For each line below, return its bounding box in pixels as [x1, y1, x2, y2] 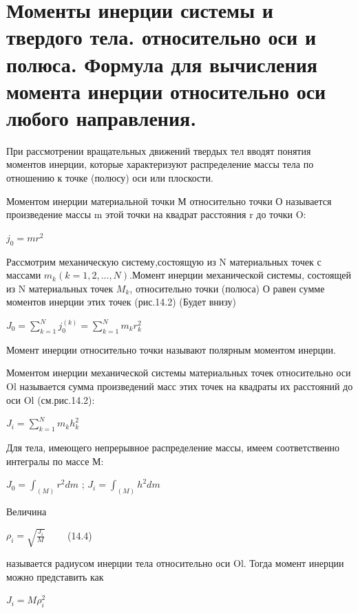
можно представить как [6, 569, 104, 583]
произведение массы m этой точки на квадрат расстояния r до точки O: [6, 207, 306, 222]
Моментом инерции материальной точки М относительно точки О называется [6, 193, 332, 208]
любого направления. [6, 103, 197, 131]
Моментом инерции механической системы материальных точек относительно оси [6, 365, 351, 380]
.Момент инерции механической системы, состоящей [129, 268, 351, 282]
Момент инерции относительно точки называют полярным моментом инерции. [6, 342, 336, 356]
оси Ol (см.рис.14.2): [6, 392, 95, 407]
